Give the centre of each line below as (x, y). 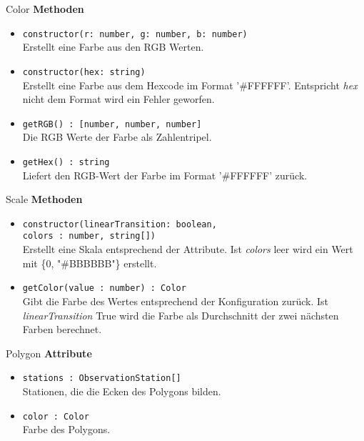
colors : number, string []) (89, 236)
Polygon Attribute (49, 353)
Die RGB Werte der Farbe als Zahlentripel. (117, 137)
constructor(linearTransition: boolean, (120, 224)
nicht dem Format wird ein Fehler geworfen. (118, 99)
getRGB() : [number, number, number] (112, 124)
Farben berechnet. (62, 329)
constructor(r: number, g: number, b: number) (135, 34)
